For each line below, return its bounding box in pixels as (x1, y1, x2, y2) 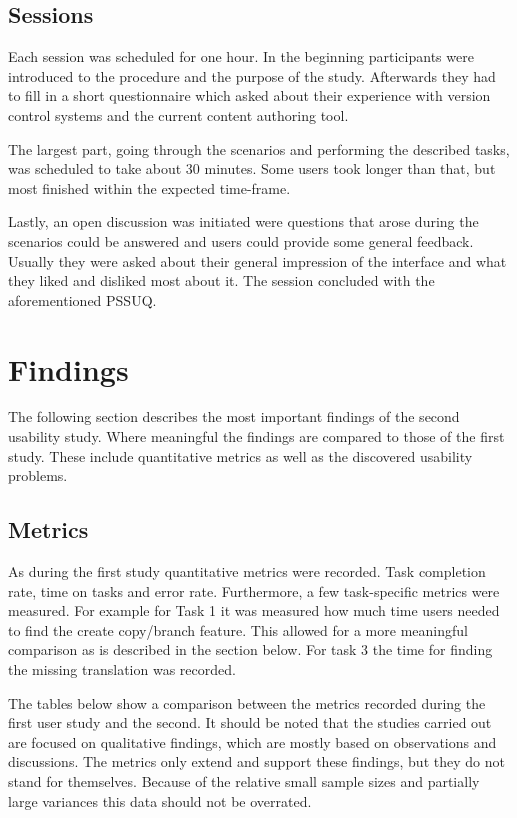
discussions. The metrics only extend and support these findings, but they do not (8, 751, 505, 772)
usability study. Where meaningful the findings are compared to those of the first (8, 426, 505, 447)
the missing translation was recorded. (8, 659, 236, 679)
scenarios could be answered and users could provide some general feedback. (8, 230, 474, 251)
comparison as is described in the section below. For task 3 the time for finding (8, 639, 493, 660)
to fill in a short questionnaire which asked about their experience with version (8, 85, 491, 106)
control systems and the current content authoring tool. (8, 104, 349, 125)
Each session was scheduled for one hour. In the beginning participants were (8, 46, 474, 67)
